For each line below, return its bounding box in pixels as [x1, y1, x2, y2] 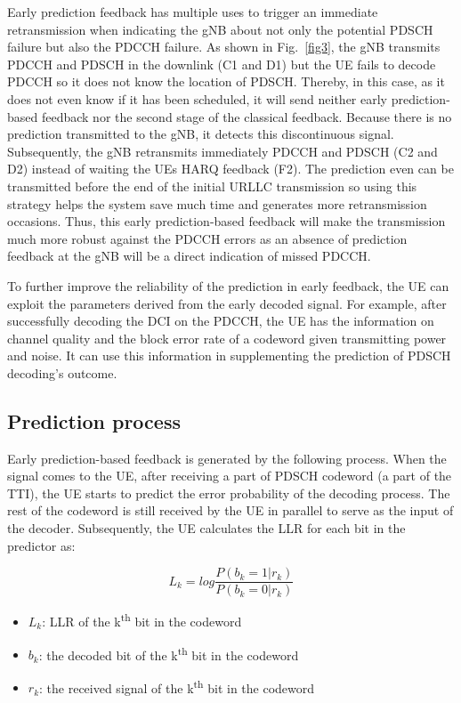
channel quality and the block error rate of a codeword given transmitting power [7, 328, 447, 347]
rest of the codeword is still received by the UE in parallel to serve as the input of [7, 501, 454, 520]
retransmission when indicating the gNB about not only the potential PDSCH [7, 20, 433, 38]
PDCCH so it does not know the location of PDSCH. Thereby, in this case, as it [7, 72, 445, 91]
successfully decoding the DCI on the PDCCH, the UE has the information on [7, 311, 434, 330]
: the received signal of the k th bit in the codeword [39, 675, 315, 697]
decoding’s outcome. [7, 363, 117, 382]
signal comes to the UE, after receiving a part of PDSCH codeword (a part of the [7, 466, 452, 485]
